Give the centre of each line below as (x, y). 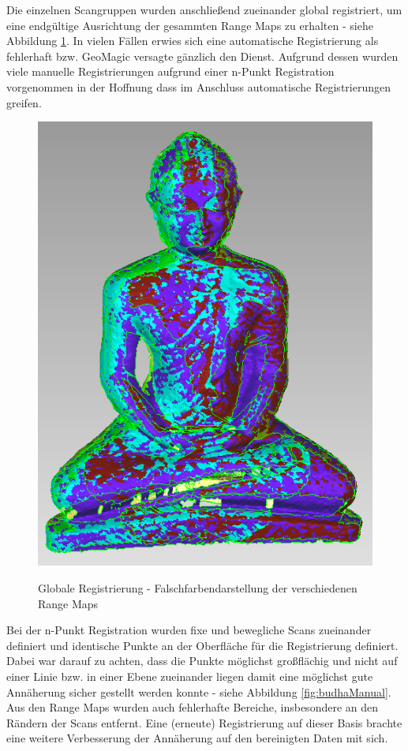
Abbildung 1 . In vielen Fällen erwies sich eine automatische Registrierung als (193, 41)
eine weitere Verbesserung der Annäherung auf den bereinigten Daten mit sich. (197, 738)
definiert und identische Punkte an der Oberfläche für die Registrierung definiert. (202, 645)
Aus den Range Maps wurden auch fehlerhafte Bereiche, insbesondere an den (193, 707)
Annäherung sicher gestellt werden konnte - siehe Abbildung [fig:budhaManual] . (199, 691)
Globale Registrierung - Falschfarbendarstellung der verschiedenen (198, 588)
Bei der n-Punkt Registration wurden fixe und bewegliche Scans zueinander (189, 630)
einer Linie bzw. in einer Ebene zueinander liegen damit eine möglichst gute (190, 676)
